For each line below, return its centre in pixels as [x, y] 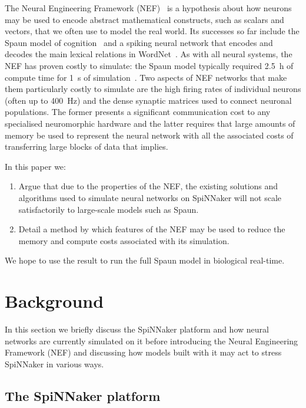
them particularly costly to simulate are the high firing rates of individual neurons [153, 89]
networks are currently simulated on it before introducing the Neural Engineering [152, 340]
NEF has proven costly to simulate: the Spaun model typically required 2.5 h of [149, 65]
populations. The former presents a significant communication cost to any [138, 112]
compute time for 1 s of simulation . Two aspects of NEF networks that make [146, 77]
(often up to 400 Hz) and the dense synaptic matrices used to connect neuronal [148, 100]
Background [54, 301]
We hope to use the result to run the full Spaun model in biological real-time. [145, 260]
